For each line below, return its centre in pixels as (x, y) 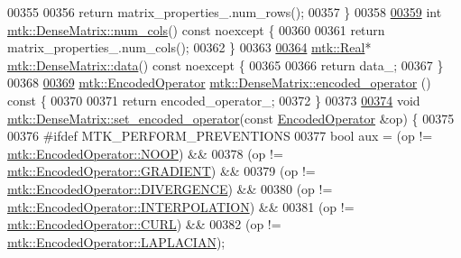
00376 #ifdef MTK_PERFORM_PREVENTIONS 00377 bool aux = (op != (220, 136)
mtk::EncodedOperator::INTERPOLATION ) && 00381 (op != (181, 206)
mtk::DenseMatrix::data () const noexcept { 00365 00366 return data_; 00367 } (226, 64)
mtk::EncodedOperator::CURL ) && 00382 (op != (144, 224)
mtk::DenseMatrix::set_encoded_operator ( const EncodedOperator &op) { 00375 (231, 118)
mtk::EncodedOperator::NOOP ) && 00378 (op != (145, 153)
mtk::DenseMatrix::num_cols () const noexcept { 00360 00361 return (196, 29)
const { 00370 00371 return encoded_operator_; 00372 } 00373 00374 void (214, 100)
